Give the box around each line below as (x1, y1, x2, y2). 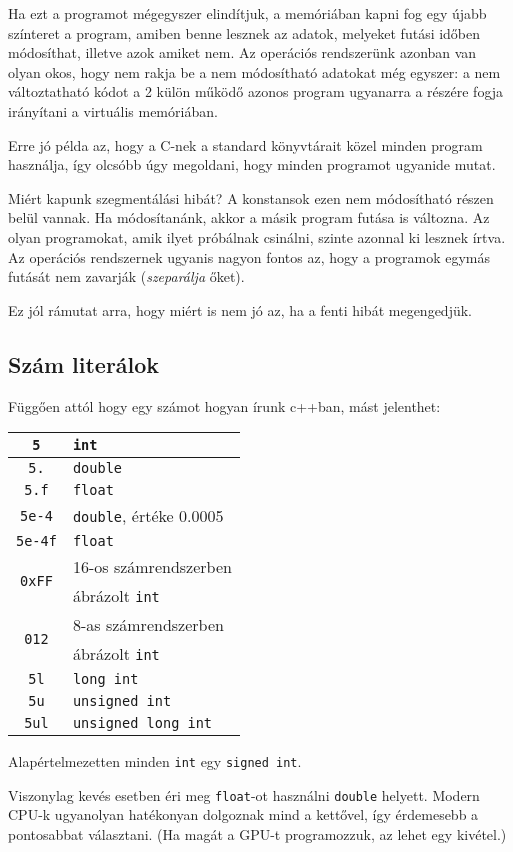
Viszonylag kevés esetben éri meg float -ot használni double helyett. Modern (8, 784, 480, 805)
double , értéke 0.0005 (72, 504, 224, 528)
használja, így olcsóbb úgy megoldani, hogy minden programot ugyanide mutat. (8, 154, 496, 175)
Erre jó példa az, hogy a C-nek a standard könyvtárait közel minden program (8, 134, 483, 155)
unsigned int (72, 693, 172, 710)
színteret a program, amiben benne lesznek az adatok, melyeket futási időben (8, 22, 481, 43)
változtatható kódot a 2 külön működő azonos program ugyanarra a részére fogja (8, 81, 504, 102)
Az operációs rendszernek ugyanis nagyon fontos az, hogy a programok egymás (8, 246, 491, 267)
